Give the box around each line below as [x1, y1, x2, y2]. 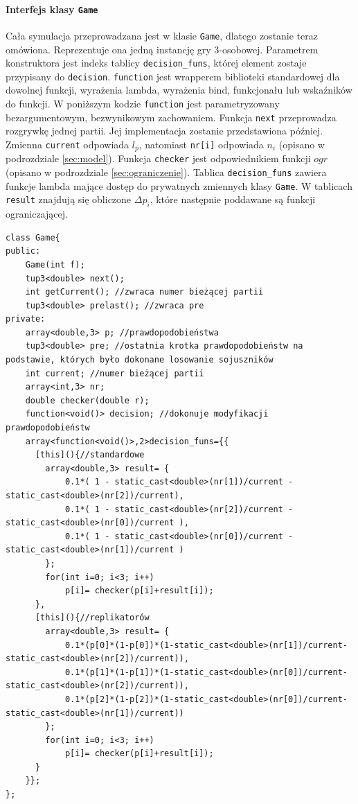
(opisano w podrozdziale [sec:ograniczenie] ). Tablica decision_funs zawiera [6, 165, 327, 180]
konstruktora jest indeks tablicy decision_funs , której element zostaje [6, 55, 307, 70]
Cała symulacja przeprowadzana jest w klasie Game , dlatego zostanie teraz [6, 28, 318, 42]
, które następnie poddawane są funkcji [150, 192, 316, 207]
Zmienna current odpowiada [6, 137, 129, 151]
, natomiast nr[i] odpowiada [138, 137, 264, 151]
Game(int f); [25, 259, 85, 270]
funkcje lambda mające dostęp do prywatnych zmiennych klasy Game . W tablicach [6, 178, 352, 193]
